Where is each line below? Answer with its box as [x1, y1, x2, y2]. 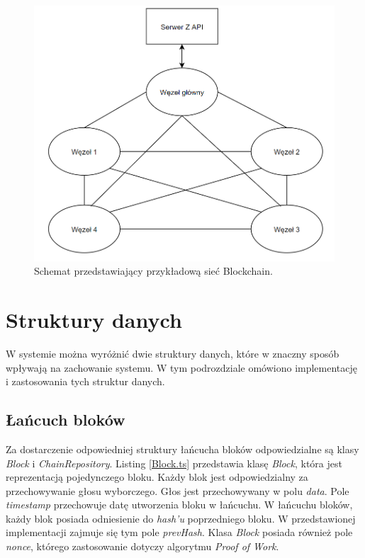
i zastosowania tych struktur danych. [6, 374, 165, 389]
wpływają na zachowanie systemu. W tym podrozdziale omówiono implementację [6, 360, 358, 375]
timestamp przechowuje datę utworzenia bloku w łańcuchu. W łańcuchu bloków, [6, 497, 353, 512]
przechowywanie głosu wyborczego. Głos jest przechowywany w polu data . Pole [6, 483, 349, 498]
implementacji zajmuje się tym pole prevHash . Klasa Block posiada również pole [6, 525, 353, 540]
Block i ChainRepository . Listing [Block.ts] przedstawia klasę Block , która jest [6, 455, 342, 470]
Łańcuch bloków [6, 409, 125, 431]
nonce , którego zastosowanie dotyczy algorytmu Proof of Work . [6, 539, 279, 554]
